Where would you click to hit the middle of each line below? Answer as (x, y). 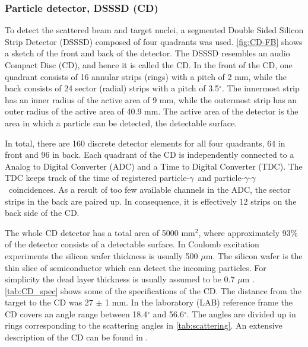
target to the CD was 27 (49, 302)
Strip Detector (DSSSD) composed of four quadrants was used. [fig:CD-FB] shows (154, 41)
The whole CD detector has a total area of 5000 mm (100, 232)
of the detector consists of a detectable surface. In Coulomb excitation (132, 244)
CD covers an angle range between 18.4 (76, 313)
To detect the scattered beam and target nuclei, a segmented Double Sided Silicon (154, 30)
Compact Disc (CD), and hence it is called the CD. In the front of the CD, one (149, 65)
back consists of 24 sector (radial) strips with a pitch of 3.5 (112, 88)
